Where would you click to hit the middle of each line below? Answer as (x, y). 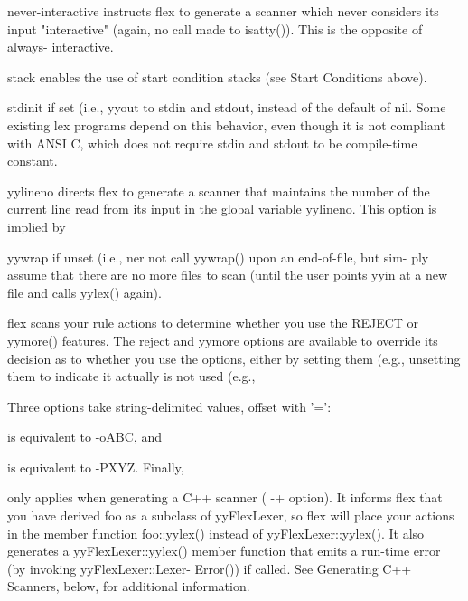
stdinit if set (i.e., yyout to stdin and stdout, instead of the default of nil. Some (227, 107)
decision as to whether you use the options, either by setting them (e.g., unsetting (234, 358)
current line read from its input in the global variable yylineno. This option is (222, 209)
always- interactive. (61, 47)
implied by (37, 226)
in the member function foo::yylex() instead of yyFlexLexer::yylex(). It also (216, 533)
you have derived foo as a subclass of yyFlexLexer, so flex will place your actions (231, 515)
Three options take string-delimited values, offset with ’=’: (169, 406)
